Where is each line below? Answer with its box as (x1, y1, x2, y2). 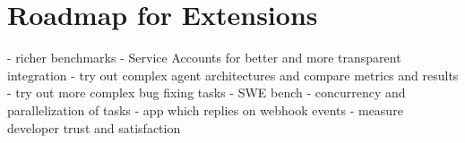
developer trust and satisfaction (7, 118, 181, 137)
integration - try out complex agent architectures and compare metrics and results (7, 65, 459, 84)
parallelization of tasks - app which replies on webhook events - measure (7, 100, 403, 119)
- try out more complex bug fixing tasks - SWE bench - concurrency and (7, 83, 406, 102)
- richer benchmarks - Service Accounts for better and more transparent (7, 48, 401, 67)
